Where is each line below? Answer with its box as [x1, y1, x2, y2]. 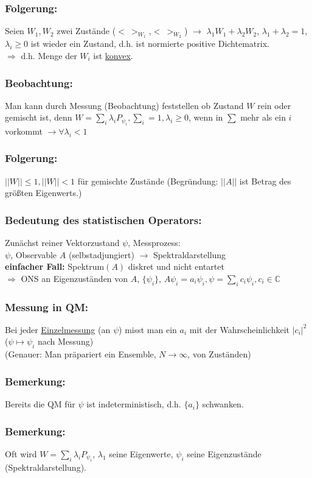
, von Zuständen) [187, 348, 251, 360]
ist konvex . [93, 49, 133, 62]
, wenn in [188, 111, 223, 124]
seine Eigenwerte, [109, 447, 173, 460]
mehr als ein [240, 111, 286, 124]
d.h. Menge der [21, 49, 77, 62]
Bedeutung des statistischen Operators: [5, 212, 202, 227]
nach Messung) [37, 335, 94, 348]
